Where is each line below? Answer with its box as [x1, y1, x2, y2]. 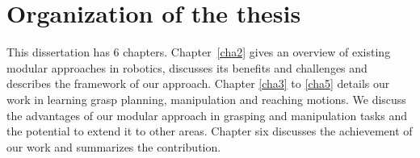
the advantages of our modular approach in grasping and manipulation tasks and [6, 106, 407, 123]
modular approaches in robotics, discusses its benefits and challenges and [6, 59, 367, 76]
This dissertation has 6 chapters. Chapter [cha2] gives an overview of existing [6, 44, 391, 60]
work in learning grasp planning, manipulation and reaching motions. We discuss [6, 90, 406, 107]
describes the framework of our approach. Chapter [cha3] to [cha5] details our [6, 75, 390, 92]
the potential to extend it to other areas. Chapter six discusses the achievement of [6, 123, 413, 139]
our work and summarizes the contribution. [6, 138, 221, 155]
